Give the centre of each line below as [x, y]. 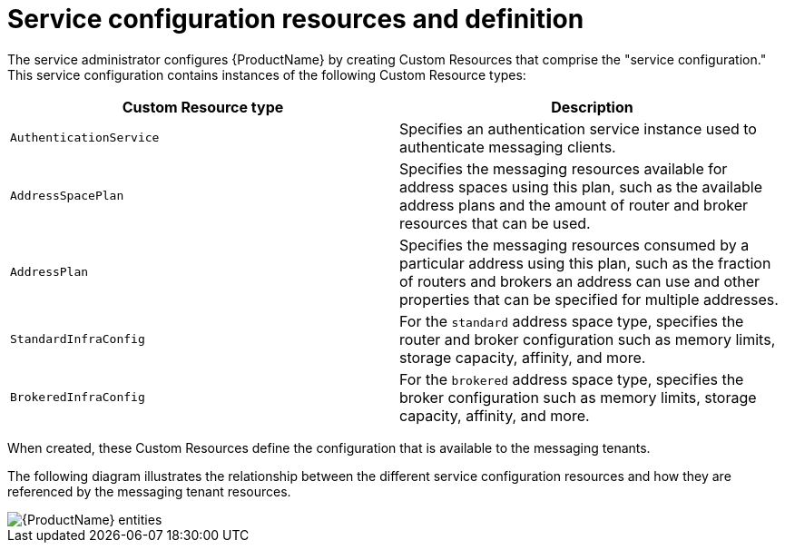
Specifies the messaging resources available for [564, 168]
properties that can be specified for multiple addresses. [589, 299]
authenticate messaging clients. [508, 147]
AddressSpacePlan [67, 196]
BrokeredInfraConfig [78, 398]
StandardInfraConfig [78, 339]
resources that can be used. [495, 223]
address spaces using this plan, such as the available [581, 187]
